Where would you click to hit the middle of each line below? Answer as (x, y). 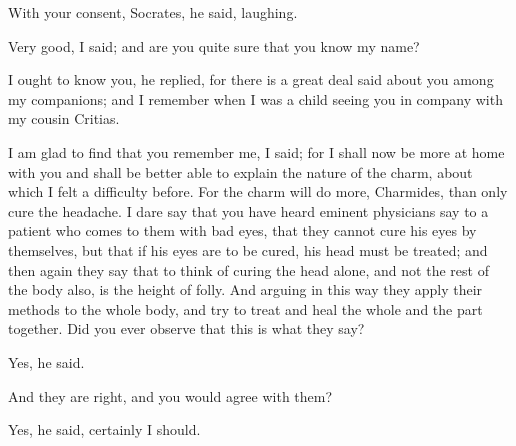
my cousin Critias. (64, 118)
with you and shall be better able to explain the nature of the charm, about (240, 171)
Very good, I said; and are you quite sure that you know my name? (214, 45)
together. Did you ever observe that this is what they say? (186, 328)
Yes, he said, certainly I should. (104, 429)
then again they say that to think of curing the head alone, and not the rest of (248, 269)
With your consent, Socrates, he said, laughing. (153, 12)
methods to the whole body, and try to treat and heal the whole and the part (245, 308)
